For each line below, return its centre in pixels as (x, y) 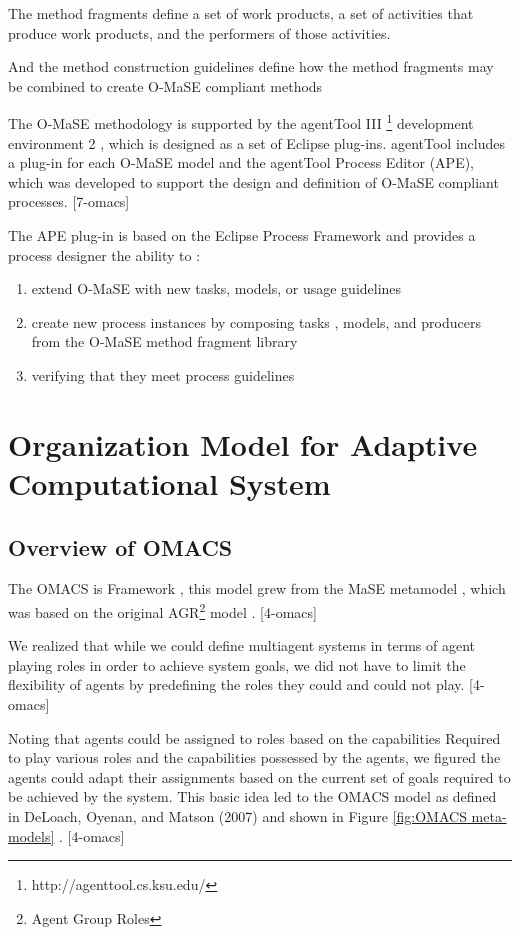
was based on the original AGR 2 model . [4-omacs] (162, 610)
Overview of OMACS (120, 546)
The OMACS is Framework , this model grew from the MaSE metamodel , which (257, 588)
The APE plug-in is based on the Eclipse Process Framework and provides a (242, 235)
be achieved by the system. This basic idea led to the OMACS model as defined (252, 796)
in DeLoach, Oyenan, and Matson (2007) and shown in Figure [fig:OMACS (237, 815)
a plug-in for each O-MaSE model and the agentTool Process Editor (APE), (241, 162)
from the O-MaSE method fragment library (164, 341)
